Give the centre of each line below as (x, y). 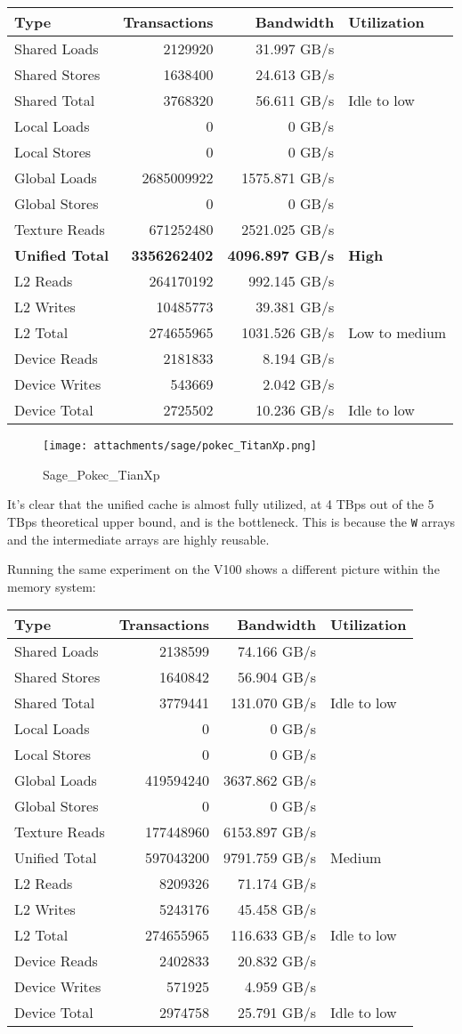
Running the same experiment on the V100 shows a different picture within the (223, 569)
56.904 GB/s (277, 677)
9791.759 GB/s (270, 858)
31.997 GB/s (295, 48)
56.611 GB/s (295, 100)
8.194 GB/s (299, 358)
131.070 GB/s (274, 703)
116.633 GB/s (274, 935)
